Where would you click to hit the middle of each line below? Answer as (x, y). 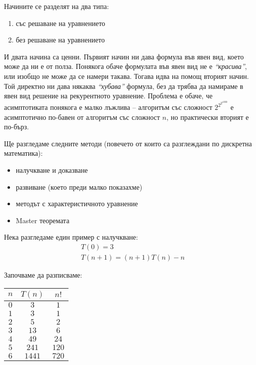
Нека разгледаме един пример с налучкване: (71, 237)
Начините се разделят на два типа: (56, 6)
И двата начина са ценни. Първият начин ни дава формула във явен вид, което (124, 56)
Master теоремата (42, 220)
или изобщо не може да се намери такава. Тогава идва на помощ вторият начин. (126, 76)
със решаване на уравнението (60, 23)
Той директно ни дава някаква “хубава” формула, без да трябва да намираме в (124, 86)
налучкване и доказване (52, 170)
